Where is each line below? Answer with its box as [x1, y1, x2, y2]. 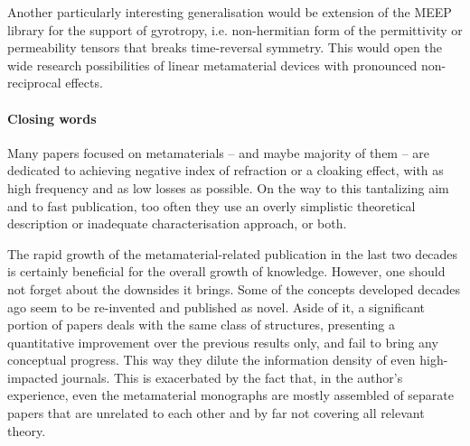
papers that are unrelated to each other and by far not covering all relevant [7, 404, 425, 423]
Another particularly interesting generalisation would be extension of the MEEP [7, 3, 452, 21]
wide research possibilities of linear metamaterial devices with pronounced [7, 55, 418, 74]
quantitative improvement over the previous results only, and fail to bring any [7, 332, 438, 351]
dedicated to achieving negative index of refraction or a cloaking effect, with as [7, 161, 444, 180]
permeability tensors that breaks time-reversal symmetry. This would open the [7, 38, 442, 57]
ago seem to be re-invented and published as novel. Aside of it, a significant [7, 297, 426, 316]
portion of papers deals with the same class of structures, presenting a [7, 315, 395, 334]
